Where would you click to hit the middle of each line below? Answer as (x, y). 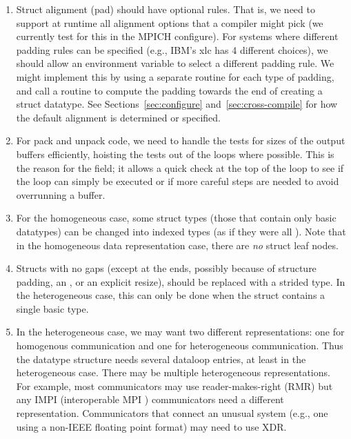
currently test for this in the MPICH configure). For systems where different (177, 36)
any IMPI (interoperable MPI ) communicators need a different (150, 399)
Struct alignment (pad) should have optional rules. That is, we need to (166, 9)
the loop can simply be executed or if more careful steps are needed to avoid (178, 181)
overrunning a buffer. (61, 194)
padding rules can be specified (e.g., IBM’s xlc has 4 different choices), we (172, 49)
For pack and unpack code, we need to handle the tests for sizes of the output (181, 140)
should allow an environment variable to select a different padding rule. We (175, 63)
